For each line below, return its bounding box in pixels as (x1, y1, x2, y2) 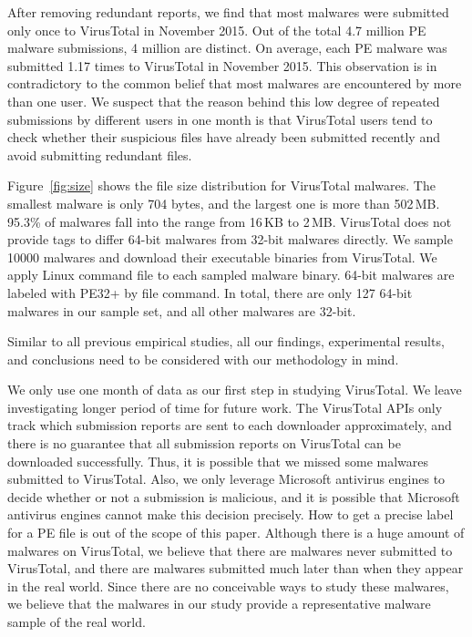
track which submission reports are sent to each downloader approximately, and (7, 416, 452, 435)
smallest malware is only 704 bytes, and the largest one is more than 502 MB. (7, 193, 440, 212)
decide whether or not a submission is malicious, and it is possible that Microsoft (7, 487, 460, 506)
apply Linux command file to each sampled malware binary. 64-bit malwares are (7, 265, 455, 284)
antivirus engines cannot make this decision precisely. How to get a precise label (7, 505, 454, 524)
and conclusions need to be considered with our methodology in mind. (7, 349, 399, 368)
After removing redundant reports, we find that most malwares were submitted (7, 3, 449, 21)
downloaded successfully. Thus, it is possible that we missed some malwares (7, 451, 429, 470)
